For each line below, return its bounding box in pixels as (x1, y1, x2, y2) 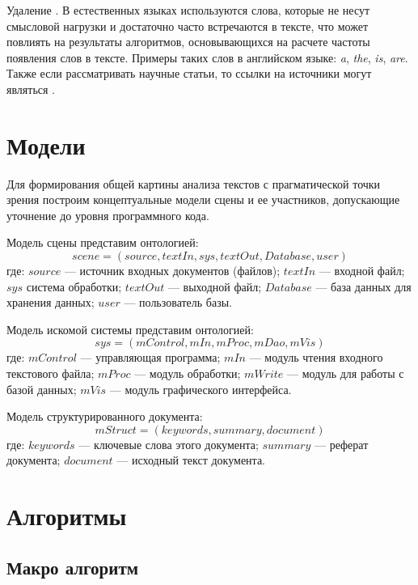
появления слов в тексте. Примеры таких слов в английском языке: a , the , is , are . (6, 49, 408, 66)
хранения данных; (6, 294, 95, 311)
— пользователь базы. (124, 294, 233, 311)
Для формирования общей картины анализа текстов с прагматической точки (6, 175, 381, 192)
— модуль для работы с (287, 365, 404, 382)
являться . (6, 80, 56, 97)
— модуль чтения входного (249, 349, 383, 366)
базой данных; (6, 380, 77, 397)
